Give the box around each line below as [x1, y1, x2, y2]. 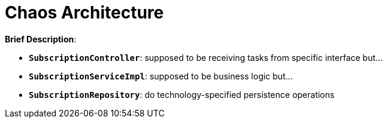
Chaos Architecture [5, 2, 164, 23]
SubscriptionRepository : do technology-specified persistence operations [29, 89, 335, 100]
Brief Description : [5, 33, 77, 44]
